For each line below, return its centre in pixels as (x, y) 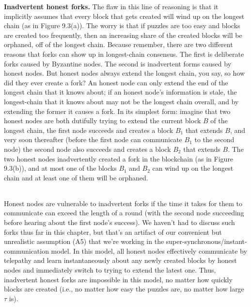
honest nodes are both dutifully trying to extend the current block (102, 121)
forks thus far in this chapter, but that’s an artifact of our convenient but (113, 232)
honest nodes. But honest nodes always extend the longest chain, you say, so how (124, 73)
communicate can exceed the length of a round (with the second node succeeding (124, 213)
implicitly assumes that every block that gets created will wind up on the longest (124, 16)
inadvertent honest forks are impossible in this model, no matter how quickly (118, 279)
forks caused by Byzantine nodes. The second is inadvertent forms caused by (118, 63)
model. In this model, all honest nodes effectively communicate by (149, 250)
